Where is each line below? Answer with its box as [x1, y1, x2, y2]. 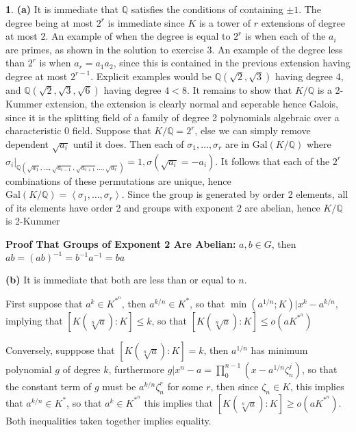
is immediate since [107, 15, 185, 29]
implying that [5, 313, 63, 327]
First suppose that [5, 296, 83, 310]
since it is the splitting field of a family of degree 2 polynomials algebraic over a [5, 110, 340, 124]
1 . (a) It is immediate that [5, 2, 118, 16]
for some [167, 379, 203, 393]
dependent [5, 136, 49, 151]
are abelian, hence [244, 200, 320, 214]
